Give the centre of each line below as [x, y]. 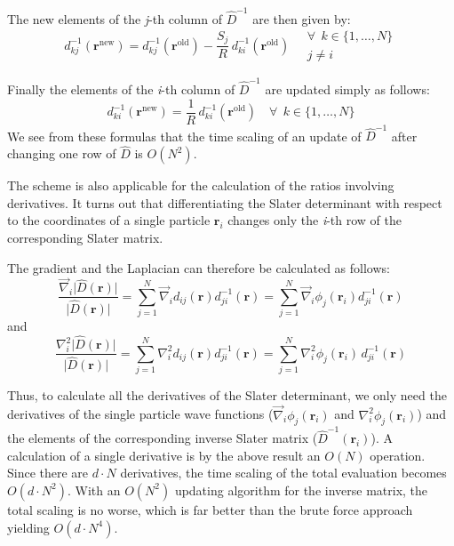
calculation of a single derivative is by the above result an [164, 455]
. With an [94, 490]
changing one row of [62, 153]
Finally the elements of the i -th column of [121, 89]
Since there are [48, 473]
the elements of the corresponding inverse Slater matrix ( [163, 438]
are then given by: [302, 18]
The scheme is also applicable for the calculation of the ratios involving [201, 185]
